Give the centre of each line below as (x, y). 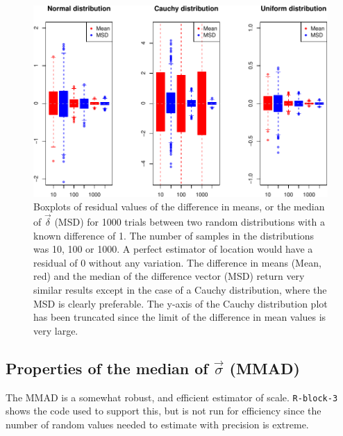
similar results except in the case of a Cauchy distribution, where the (180, 290)
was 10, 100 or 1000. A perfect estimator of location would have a (173, 249)
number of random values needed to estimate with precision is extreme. (157, 424)
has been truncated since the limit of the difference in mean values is (180, 317)
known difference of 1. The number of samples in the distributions (174, 235)
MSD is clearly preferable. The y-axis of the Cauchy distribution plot (181, 303)
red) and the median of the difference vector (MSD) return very (169, 276)
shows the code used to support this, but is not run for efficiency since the (164, 411)
